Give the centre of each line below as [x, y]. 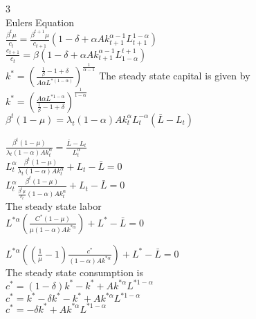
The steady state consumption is [75, 272]
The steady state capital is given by [175, 76]
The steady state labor [54, 206]
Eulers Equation [40, 22]
